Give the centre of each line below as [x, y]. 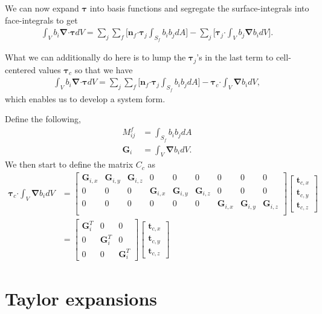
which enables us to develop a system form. [85, 98]
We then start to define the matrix [69, 164]
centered [20, 69]
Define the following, [43, 119]
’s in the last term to [235, 57]
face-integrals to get [41, 20]
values [50, 69]
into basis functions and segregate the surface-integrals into [199, 8]
